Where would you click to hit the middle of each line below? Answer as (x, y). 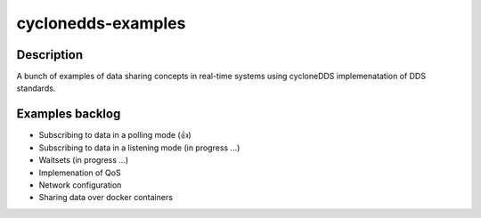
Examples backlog (69, 114)
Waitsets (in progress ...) (84, 160)
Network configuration (80, 185)
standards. (36, 88)
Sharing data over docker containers (106, 198)
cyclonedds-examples (101, 23)
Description (50, 55)
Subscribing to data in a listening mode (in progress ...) (139, 148)
